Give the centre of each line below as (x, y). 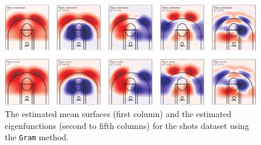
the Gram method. (37, 137)
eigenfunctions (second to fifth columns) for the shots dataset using (127, 125)
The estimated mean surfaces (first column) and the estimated (118, 113)
